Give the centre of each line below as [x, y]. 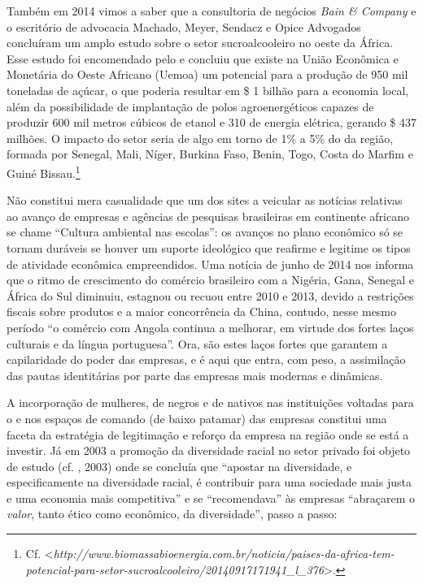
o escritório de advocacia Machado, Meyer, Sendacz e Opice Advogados [184, 26]
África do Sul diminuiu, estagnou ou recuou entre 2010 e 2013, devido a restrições [210, 295]
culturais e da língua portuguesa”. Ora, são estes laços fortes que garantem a [197, 343]
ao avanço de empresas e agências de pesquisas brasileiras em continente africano [208, 216]
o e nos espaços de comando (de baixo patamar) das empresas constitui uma [197, 418]
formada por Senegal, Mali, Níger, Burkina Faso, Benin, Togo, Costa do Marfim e [210, 154]
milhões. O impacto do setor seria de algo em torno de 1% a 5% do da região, [200, 138]
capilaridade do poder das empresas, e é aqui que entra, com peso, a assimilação [206, 359]
